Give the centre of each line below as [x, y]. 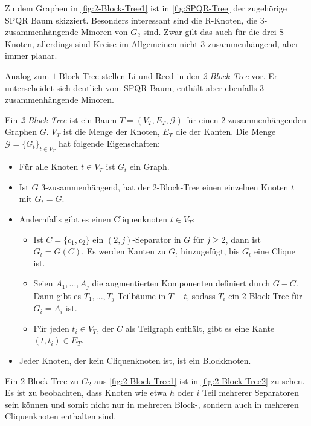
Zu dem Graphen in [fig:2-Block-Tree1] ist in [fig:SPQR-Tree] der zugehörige [146, 8]
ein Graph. [150, 166]
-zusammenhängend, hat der [98, 186]
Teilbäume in [142, 295]
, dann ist [243, 239]
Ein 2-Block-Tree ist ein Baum [61, 119]
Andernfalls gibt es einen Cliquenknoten [93, 218]
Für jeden [51, 328]
